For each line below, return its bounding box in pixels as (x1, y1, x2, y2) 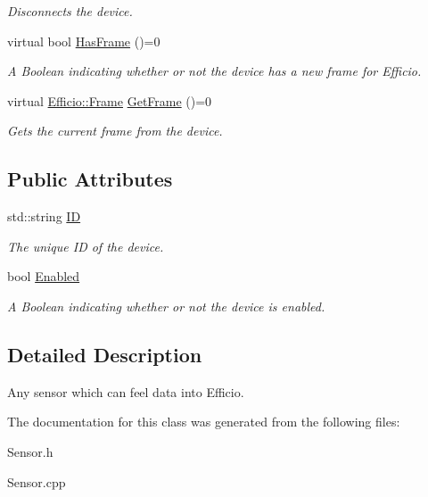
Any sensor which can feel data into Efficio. (7, 382, 244, 401)
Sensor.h (7, 442, 53, 460)
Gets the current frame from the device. (7, 121, 223, 140)
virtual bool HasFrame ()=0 (7, 31, 160, 50)
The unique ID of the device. (7, 236, 164, 255)
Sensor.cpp (7, 472, 66, 491)
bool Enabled (7, 267, 80, 286)
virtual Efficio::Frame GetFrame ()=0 (7, 91, 212, 110)
